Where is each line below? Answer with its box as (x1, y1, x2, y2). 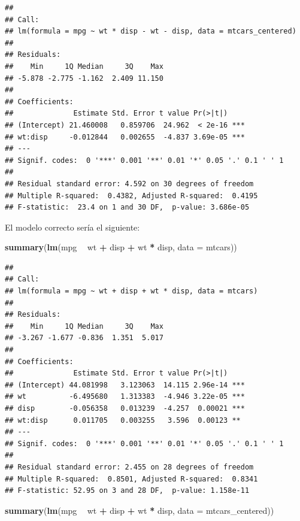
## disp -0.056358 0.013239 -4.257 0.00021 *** (5, 404, 245, 413)
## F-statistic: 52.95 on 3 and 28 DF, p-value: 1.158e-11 (5, 486, 250, 495)
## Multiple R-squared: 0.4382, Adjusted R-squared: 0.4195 (5, 191, 258, 200)
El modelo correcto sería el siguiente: (5, 220, 140, 233)
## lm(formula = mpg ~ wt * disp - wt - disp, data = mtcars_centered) (5, 27, 296, 36)
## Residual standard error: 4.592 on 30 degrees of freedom (5, 179, 254, 188)
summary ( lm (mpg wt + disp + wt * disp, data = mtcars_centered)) (5, 504, 274, 516)
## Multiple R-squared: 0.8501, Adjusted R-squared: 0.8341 (5, 474, 258, 483)
